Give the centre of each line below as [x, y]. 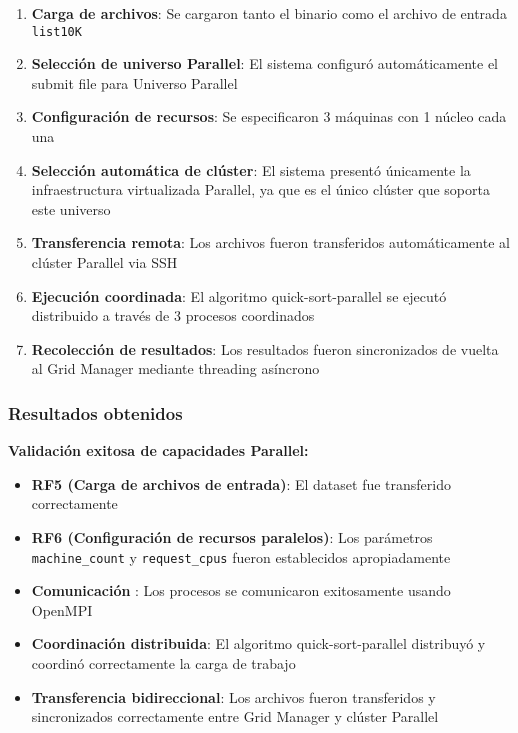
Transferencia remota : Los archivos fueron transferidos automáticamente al [270, 242]
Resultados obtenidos [95, 412]
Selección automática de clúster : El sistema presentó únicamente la [251, 169]
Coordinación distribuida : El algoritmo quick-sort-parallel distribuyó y [258, 643]
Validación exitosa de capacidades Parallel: [158, 450]
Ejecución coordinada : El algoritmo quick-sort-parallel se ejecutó [239, 295]
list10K [56, 31]
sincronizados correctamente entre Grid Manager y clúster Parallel [235, 716]
